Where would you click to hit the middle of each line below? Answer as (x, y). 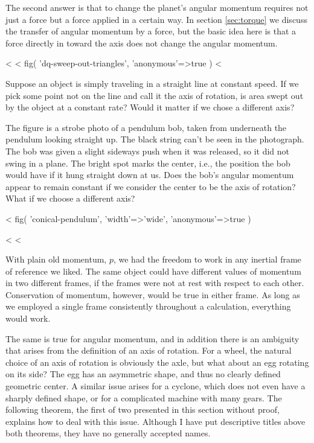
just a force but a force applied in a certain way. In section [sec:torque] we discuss (156, 19)
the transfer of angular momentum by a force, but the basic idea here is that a (151, 31)
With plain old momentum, (56, 259)
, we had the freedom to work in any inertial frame (207, 259)
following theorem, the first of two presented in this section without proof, (143, 410)
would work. (28, 318)
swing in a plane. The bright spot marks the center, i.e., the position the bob (148, 163)
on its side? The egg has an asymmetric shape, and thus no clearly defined (143, 374)
